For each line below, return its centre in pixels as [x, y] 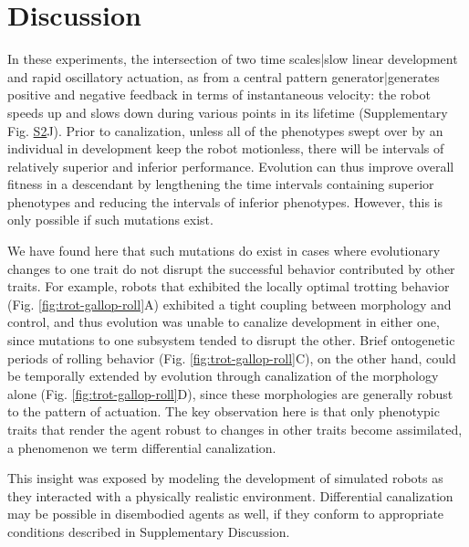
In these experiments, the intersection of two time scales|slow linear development [233, 59]
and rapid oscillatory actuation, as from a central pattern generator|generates [224, 76]
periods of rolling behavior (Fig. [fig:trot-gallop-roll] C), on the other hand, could [232, 358]
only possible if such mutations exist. [110, 220]
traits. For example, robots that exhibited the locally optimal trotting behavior [229, 286]
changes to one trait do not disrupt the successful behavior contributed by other [231, 268]
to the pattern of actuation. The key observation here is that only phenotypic [224, 411]
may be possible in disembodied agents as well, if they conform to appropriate [226, 514]
